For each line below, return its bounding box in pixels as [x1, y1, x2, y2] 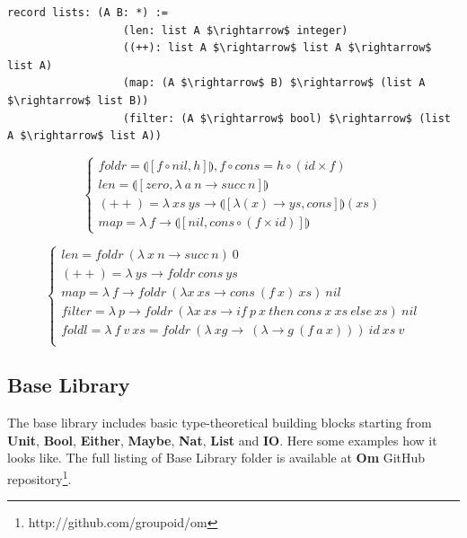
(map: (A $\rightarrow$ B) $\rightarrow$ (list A [122, 76, 426, 90]
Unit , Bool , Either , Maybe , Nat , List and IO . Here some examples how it [7, 430, 437, 449]
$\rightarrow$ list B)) [7, 93, 149, 107]
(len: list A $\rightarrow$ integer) [122, 23, 348, 37]
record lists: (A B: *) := [7, 6, 168, 19]
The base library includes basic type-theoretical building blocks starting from [7, 413, 432, 432]
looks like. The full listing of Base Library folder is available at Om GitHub [7, 448, 426, 467]
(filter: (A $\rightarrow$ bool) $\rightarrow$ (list [122, 111, 451, 125]
